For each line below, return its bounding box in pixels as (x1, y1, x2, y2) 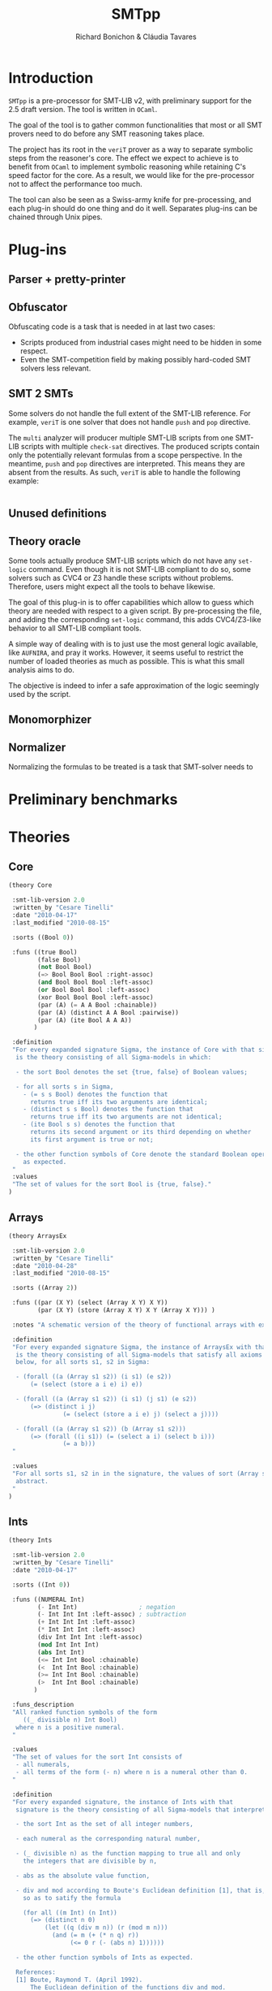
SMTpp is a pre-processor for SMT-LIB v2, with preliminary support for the (8, 95, 253, 106)
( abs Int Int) (37, 1648, 85, 1656)
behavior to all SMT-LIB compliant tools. (8, 623, 142, 634)
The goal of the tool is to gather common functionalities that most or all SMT (8, 119, 263, 130)
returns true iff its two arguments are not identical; (29, 1113, 223, 1121)
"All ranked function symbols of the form (11, 1707, 158, 1716)
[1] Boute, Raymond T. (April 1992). (15, 1976, 143, 1984)
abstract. (15, 1477, 49, 1485)
